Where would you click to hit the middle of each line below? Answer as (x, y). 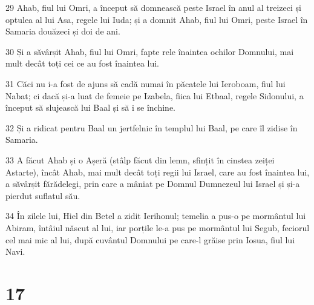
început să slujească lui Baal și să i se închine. (91, 107)
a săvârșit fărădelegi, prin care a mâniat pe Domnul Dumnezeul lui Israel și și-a (153, 184)
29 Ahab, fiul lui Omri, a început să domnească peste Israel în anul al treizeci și (153, 7)
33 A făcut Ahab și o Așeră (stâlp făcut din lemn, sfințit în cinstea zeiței (140, 159)
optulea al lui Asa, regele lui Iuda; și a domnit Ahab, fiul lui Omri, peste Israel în (157, 19)
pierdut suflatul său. (43, 195)
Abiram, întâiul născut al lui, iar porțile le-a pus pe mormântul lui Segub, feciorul (158, 227)
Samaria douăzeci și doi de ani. (63, 31)
